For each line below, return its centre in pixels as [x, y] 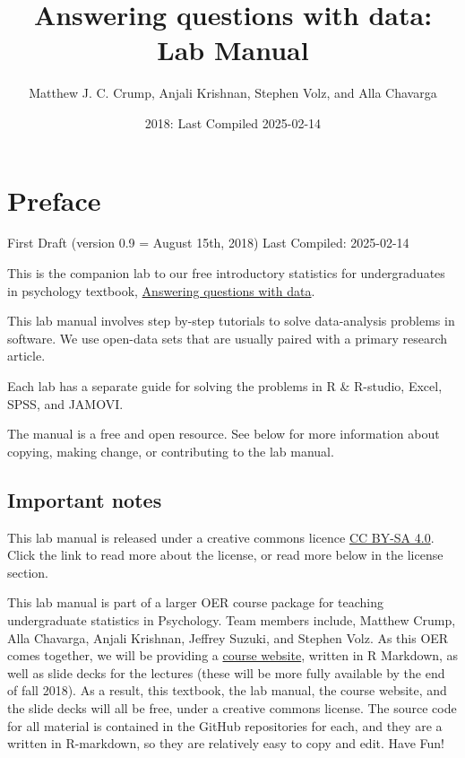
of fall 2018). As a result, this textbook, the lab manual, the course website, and [227, 690]
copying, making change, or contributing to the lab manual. [171, 451]
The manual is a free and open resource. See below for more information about [224, 434]
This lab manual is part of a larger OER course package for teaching [196, 602]
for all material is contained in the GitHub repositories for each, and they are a [225, 725]
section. [28, 572]
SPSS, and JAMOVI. [65, 403]
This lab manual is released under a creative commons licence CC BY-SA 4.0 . [221, 537]
